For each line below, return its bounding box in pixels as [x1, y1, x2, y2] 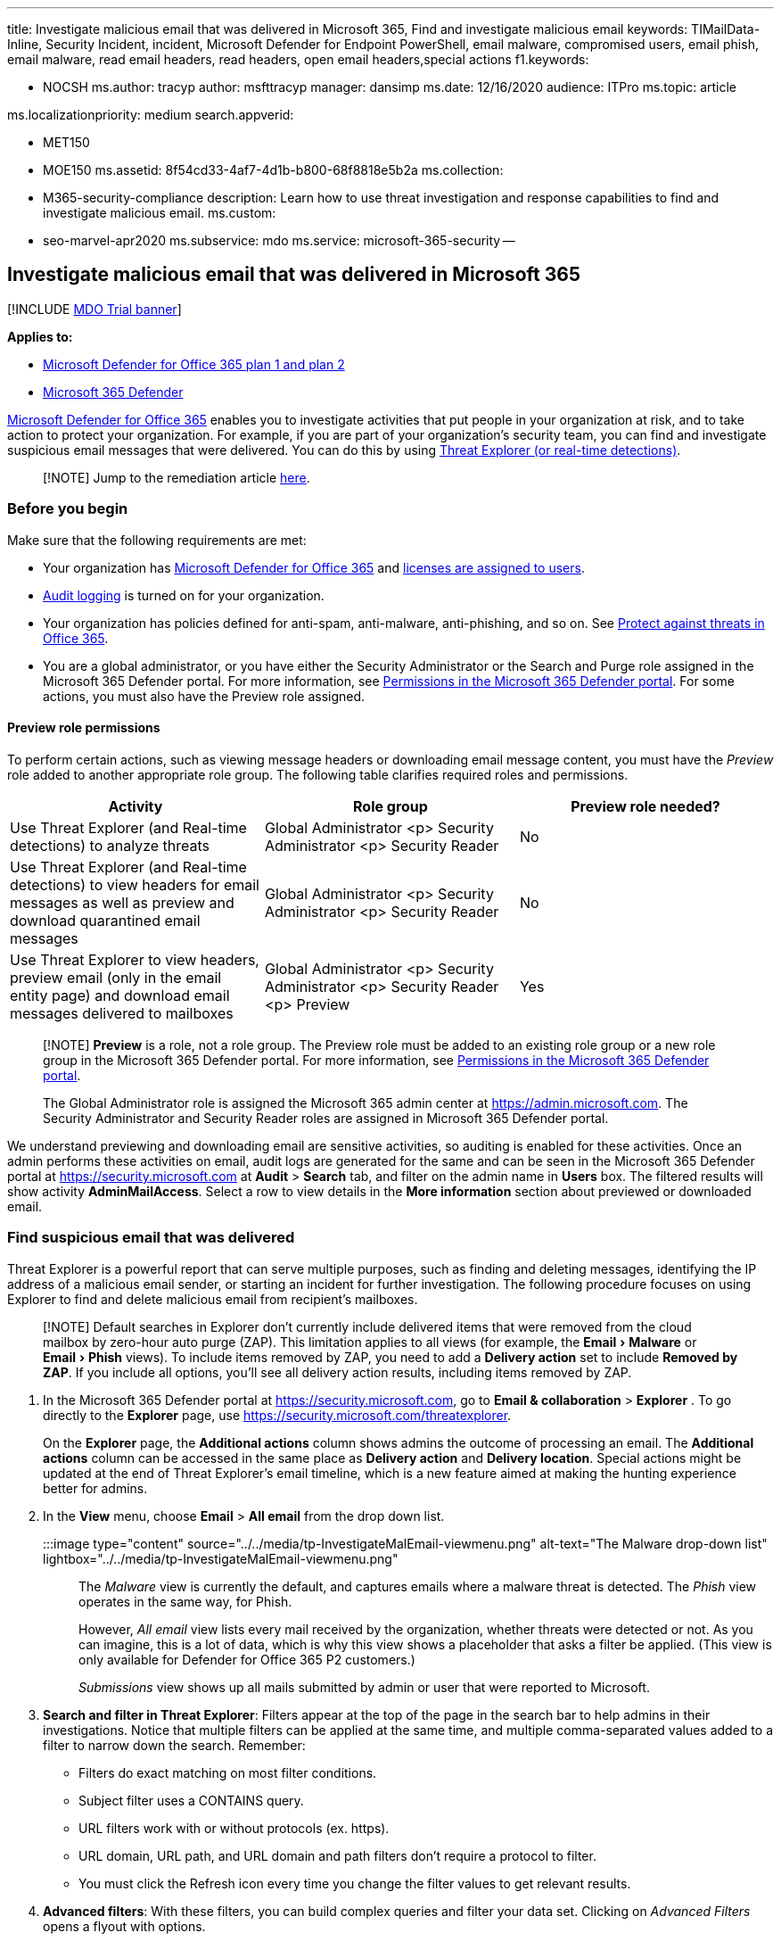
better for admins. [43, 1480, 148, 1496]
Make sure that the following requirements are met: [7, 532, 307, 548]
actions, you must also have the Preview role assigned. [43, 688, 366, 704]
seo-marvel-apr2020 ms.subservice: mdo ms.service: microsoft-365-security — [43, 233, 515, 248]
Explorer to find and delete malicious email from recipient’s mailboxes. [7, 1291, 418, 1307]
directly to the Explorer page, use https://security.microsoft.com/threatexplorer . [43, 1407, 512, 1423]
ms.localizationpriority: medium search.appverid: [7, 107, 294, 122]
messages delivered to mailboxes [10, 1004, 234, 1022]
